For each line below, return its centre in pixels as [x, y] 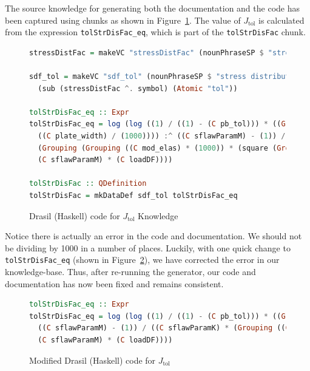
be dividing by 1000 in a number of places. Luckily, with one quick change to [148, 247]
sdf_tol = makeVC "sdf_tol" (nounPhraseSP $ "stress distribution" [168, 77]
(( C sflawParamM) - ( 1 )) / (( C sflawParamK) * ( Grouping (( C [164, 328]
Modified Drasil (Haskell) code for [93, 360]
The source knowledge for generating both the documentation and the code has [152, 8]
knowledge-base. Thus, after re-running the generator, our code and [130, 271]
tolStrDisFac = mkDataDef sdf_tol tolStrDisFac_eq [133, 195]
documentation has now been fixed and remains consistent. [114, 283]
